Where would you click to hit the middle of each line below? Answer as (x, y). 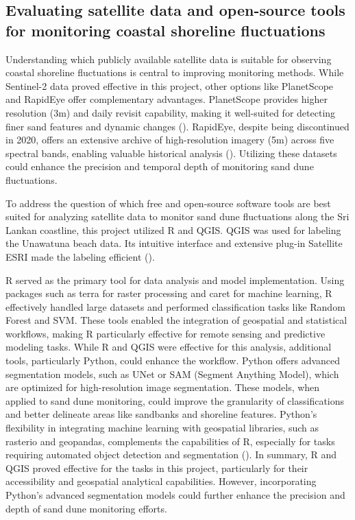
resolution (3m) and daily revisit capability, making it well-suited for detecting (171, 112)
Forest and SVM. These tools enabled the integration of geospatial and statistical (176, 320)
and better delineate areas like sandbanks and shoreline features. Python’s (161, 414)
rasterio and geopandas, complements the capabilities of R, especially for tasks (170, 441)
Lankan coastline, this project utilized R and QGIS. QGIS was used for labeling (173, 229)
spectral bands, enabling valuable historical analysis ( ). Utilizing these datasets (171, 153)
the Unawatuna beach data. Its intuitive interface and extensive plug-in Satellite (174, 243)
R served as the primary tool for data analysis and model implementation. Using (175, 280)
